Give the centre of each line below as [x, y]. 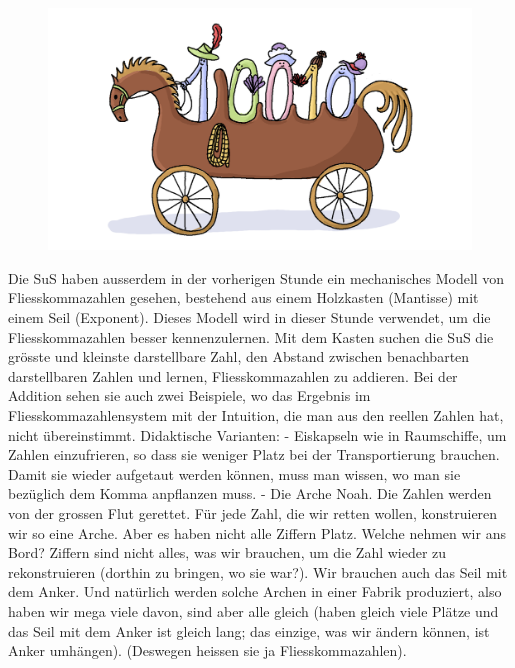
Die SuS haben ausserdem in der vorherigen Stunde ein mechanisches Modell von [256, 277]
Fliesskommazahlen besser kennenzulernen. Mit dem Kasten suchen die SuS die [251, 336]
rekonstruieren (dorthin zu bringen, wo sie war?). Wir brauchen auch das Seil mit [258, 571]
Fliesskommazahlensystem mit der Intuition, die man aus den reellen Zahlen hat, [256, 414]
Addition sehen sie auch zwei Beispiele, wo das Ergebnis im [189, 395]
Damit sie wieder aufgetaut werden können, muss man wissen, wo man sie [234, 473]
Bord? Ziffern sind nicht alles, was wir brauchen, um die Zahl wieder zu [227, 552]
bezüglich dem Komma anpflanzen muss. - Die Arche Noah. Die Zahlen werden [250, 493]
